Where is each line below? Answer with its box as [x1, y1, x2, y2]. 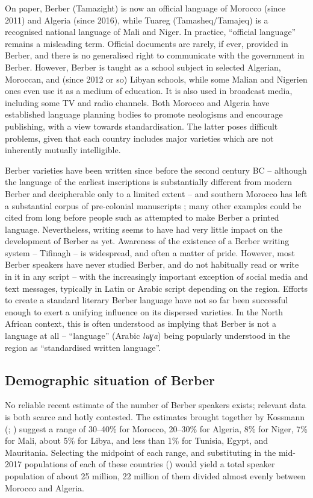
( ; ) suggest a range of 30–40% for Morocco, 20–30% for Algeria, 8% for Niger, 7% [5, 422, 308, 435]
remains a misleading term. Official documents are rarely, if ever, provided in [5, 37, 288, 49]
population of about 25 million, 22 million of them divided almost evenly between [5, 469, 306, 482]
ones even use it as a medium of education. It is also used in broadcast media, [5, 84, 293, 97]
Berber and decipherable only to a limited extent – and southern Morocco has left [5, 187, 308, 200]
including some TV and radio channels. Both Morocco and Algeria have [5, 96, 270, 109]
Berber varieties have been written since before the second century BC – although [5, 163, 307, 176]
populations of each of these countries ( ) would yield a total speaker [24, 458, 275, 470]
